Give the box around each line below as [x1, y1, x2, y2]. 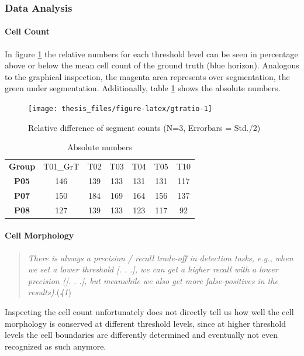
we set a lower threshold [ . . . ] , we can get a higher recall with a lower [27, 263, 278, 275]
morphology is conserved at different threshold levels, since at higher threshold [5, 317, 286, 329]
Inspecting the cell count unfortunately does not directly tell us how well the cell [5, 305, 294, 317]
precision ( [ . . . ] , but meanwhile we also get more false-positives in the [27, 274, 278, 286]
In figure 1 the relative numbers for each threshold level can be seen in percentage [5, 47, 298, 60]
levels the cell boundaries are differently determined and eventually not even [5, 329, 278, 341]
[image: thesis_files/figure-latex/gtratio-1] [28, 105, 212, 113]
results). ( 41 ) [27, 286, 71, 298]
